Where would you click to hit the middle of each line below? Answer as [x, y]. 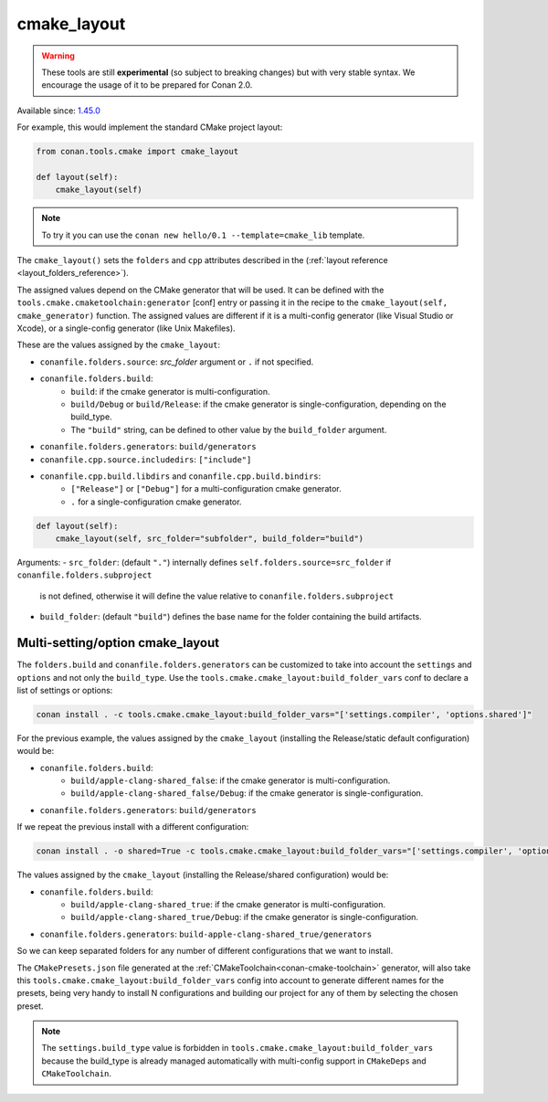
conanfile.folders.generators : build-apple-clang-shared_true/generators [206, 934]
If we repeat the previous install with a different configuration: [133, 827]
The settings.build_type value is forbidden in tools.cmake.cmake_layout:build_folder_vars [237, 1048]
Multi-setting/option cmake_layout [118, 643]
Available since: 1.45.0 [58, 111]
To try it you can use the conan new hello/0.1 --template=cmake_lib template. [203, 235]
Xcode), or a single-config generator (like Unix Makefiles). [126, 328]
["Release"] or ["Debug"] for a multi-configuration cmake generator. [206, 489]
